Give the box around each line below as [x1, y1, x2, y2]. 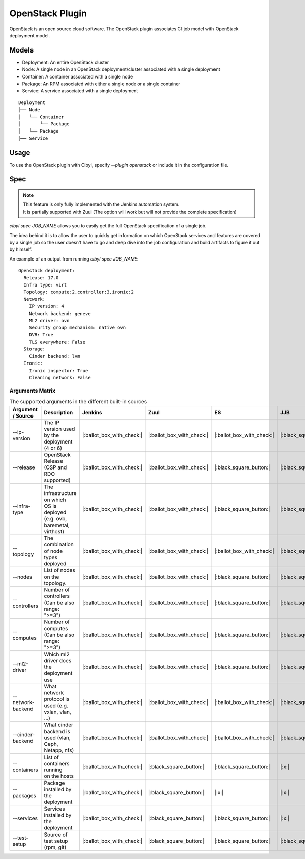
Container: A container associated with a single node [22, 73, 133, 80]
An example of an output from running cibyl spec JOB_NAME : [9, 255, 139, 262]
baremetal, [44, 522, 70, 529]
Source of [44, 831, 68, 838]
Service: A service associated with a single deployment [22, 88, 138, 94]
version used [44, 425, 75, 432]
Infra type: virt [23, 282, 67, 288]
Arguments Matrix [9, 387, 56, 394]
